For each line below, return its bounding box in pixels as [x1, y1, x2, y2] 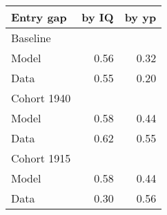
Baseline [11, 30, 51, 46]
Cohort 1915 [11, 150, 71, 166]
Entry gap [11, 9, 67, 25]
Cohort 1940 [11, 90, 71, 106]
